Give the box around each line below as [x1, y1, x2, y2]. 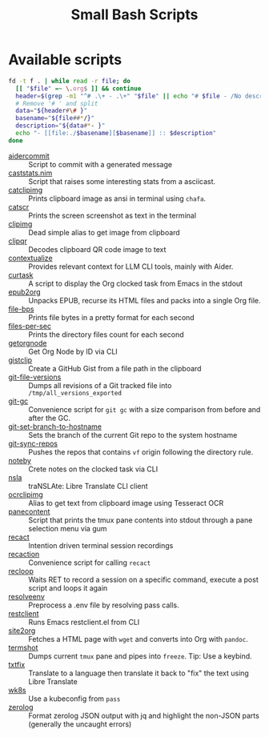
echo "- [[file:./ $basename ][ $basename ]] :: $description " [15, 130, 217, 138]
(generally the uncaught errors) [28, 719, 132, 729]
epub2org [8, 286, 42, 297]
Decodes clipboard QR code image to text [28, 244, 167, 254]
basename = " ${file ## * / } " [15, 114, 94, 122]
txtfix [8, 659, 26, 669]
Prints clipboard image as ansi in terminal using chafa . [28, 194, 207, 203]
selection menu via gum [28, 523, 107, 533]
